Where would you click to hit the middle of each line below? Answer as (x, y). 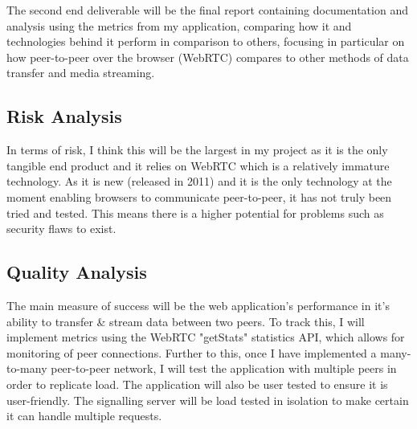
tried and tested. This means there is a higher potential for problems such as (195, 212)
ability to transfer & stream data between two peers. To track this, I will (186, 321)
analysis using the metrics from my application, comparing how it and (179, 25)
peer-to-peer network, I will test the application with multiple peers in (224, 368)
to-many (27, 368)
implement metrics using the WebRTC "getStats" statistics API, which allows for (206, 337)
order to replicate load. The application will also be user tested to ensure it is (197, 384)
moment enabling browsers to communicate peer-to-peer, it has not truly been (199, 196)
